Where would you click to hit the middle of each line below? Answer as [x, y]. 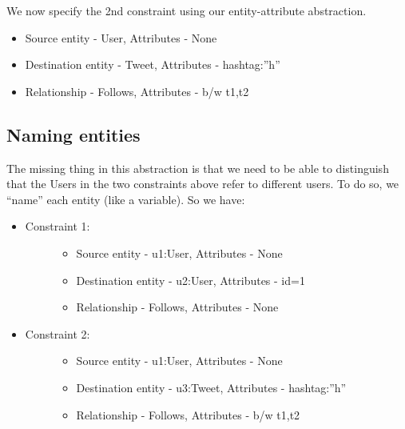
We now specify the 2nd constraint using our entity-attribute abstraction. [187, 10]
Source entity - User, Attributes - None [121, 37]
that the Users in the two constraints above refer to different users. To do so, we [203, 184]
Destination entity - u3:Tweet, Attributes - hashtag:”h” [211, 387]
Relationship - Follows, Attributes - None [177, 307]
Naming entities [73, 134]
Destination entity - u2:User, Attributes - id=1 [191, 280]
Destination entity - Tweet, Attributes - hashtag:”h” [153, 64]
